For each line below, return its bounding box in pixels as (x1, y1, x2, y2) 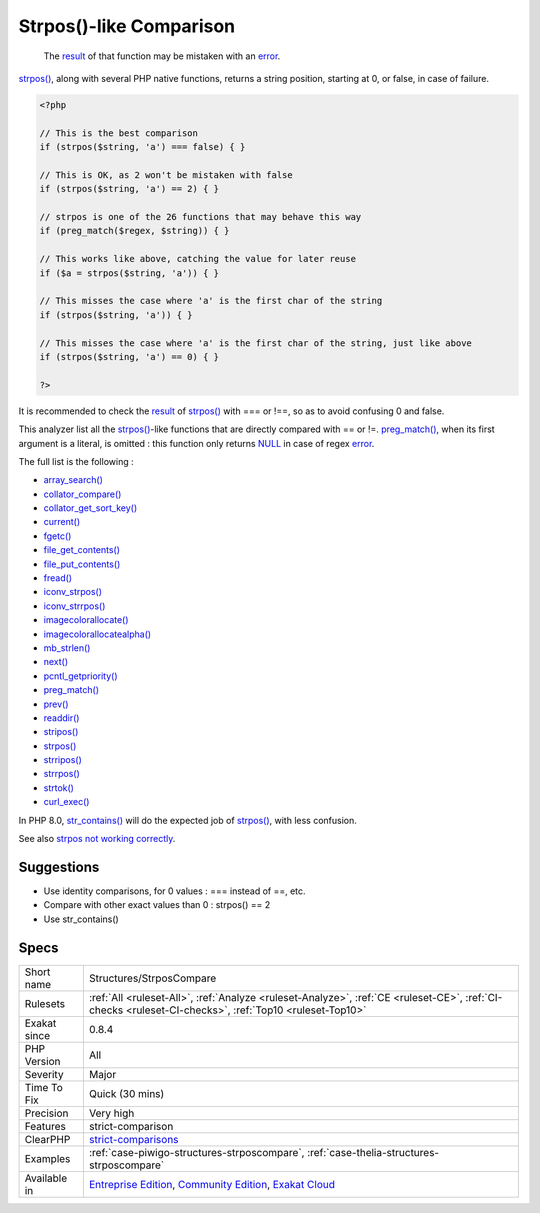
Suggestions (18, 858, 100, 875)
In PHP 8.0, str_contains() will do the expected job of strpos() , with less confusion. (18, 814, 357, 826)
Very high (88, 1106, 135, 1120)
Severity (24, 1067, 64, 1081)
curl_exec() (43, 796, 90, 808)
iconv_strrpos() (43, 600, 106, 612)
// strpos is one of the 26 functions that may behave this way (39, 211, 362, 223)
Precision (24, 1106, 69, 1120)
